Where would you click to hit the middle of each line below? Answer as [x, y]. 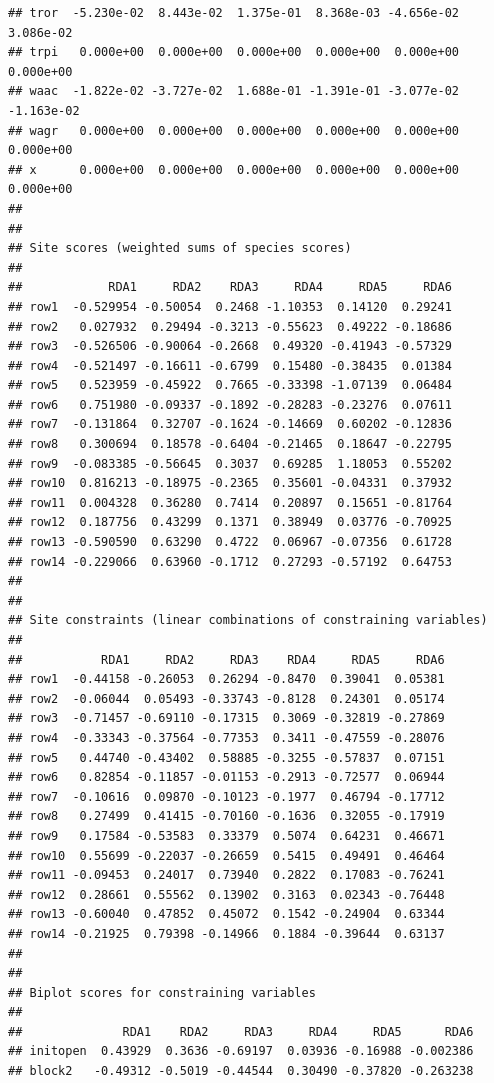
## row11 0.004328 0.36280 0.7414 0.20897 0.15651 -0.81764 [230, 502]
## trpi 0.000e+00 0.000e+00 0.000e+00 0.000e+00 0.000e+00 [234, 52]
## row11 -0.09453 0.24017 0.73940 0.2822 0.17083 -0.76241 [226, 875]
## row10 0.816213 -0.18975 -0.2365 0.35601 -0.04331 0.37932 [230, 483]
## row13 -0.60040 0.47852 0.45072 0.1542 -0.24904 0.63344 [226, 914]
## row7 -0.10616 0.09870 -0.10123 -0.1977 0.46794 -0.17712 [226, 796]
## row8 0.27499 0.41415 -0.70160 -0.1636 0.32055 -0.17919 [226, 816]
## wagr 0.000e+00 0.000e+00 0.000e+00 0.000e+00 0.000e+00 [234, 130]
